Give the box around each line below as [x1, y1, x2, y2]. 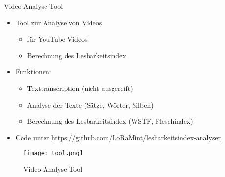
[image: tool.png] [23, 150, 83, 157]
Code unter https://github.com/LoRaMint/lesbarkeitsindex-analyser [15, 132, 221, 142]
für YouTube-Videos [27, 34, 88, 44]
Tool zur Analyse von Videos [15, 17, 102, 27]
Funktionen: [15, 66, 51, 77]
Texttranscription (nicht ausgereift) [27, 83, 133, 93]
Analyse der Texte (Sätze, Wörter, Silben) [27, 99, 154, 110]
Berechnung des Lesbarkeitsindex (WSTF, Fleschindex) [27, 116, 193, 126]
